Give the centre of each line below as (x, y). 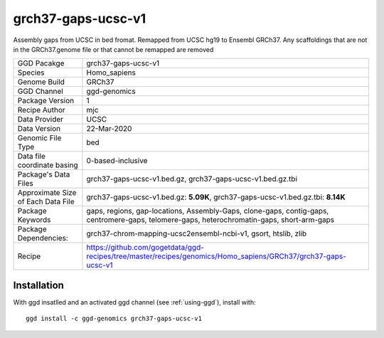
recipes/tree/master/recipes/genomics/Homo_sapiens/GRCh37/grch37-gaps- (216, 256)
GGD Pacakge (41, 63)
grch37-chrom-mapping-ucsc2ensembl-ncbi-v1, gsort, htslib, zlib (197, 233)
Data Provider (41, 120)
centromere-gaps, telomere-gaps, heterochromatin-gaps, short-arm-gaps (210, 220)
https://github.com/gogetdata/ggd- (145, 248)
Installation (38, 285)
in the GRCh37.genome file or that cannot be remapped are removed (113, 49)
